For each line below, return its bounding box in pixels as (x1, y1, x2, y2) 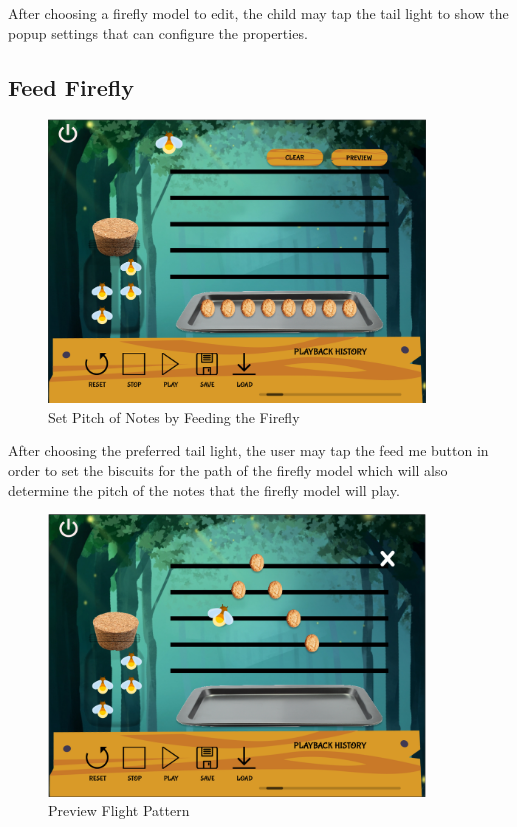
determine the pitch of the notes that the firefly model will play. (8, 479, 400, 500)
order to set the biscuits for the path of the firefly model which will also (8, 459, 448, 480)
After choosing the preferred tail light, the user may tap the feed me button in (8, 440, 489, 461)
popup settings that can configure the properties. (8, 22, 308, 43)
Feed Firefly (8, 71, 134, 102)
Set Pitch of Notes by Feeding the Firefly (48, 406, 300, 427)
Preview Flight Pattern (48, 800, 190, 821)
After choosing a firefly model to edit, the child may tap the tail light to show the (8, 3, 509, 23)
